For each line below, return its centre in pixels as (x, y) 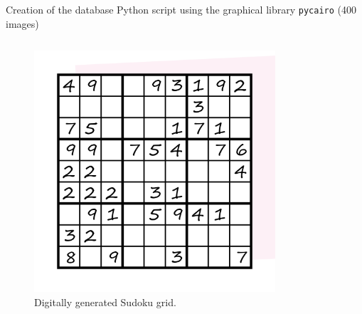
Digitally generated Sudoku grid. (105, 302)
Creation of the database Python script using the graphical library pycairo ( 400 (181, 9)
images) (22, 23)
